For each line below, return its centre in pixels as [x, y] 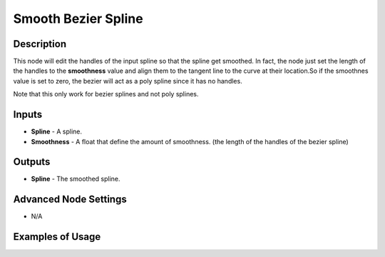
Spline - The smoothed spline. [76, 179]
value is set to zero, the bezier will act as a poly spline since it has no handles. [128, 81]
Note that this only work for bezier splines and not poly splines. [106, 94]
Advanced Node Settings [70, 200]
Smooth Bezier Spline [78, 19]
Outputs [32, 162]
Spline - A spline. [56, 131]
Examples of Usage [57, 237]
